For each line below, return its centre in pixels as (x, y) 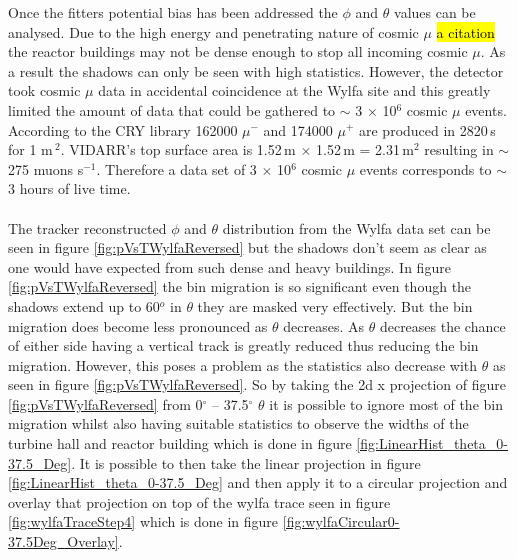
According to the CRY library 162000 (123, 129)
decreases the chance (442, 325)
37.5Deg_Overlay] (63, 541)
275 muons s (46, 168)
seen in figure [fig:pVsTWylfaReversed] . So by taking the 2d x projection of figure (257, 384)
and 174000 (298, 129)
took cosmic (44, 90)
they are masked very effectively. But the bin (335, 305)
